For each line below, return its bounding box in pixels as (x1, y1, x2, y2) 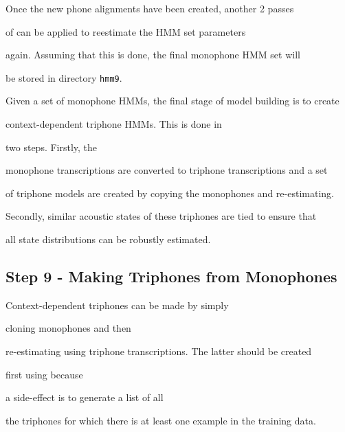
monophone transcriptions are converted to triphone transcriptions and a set (5, 163, 328, 177)
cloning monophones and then (5, 321, 131, 335)
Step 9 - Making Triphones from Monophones (5, 265, 337, 286)
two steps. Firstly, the (5, 139, 98, 154)
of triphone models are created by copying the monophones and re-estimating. (5, 185, 334, 200)
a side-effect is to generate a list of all (5, 390, 164, 405)
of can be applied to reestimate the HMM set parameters (5, 24, 246, 38)
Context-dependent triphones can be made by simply (5, 297, 229, 312)
